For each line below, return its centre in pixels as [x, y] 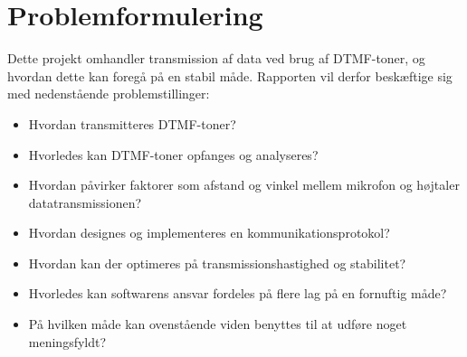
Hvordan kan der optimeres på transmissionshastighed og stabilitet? [217, 263]
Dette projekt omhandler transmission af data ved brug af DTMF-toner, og [216, 58]
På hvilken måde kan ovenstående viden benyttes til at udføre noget [218, 324]
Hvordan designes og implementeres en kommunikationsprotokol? [209, 233]
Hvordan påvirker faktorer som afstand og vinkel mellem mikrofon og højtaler [244, 185]
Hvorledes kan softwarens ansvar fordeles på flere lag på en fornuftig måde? [238, 293]
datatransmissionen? [85, 202]
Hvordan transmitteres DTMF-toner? [132, 123]
